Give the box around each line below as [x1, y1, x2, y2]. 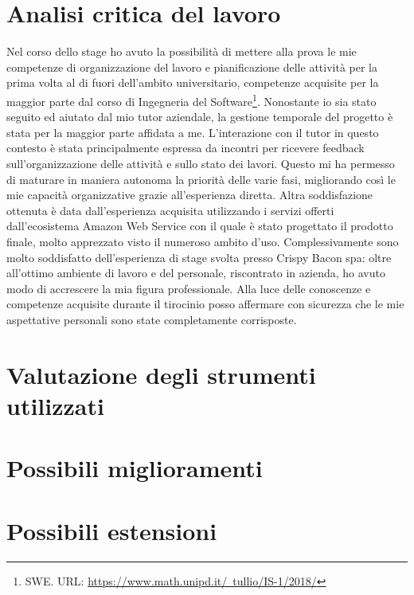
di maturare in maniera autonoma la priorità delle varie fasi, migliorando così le [6, 170, 396, 187]
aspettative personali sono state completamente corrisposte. [6, 311, 297, 327]
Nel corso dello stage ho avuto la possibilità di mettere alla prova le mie [6, 43, 357, 60]
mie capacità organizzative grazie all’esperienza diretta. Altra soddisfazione [6, 186, 373, 203]
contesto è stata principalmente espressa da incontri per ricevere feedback [6, 139, 365, 156]
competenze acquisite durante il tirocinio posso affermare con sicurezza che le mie [6, 296, 404, 312]
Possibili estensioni [6, 514, 217, 546]
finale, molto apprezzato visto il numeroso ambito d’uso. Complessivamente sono [6, 233, 399, 249]
